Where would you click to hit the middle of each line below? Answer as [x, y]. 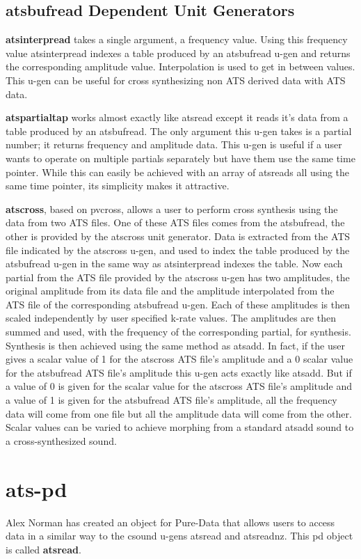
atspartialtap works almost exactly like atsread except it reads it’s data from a [177, 117]
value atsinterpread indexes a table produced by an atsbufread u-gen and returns [178, 53]
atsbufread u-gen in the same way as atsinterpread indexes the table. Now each [174, 263]
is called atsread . [43, 549]
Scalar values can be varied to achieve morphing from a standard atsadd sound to [180, 427]
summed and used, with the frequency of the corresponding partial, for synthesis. [178, 332]
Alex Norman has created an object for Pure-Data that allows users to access [170, 522]
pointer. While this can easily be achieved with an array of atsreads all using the [178, 172]
